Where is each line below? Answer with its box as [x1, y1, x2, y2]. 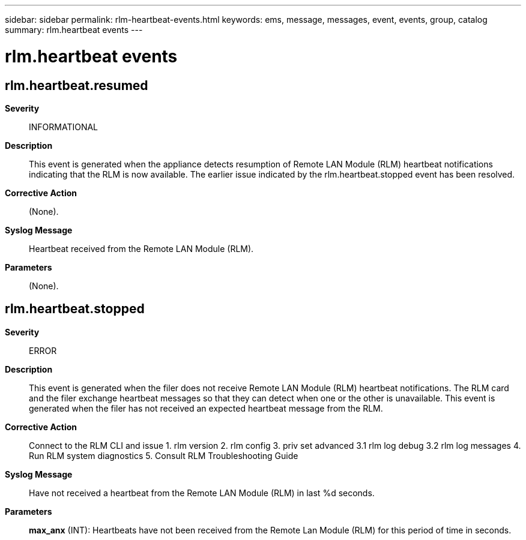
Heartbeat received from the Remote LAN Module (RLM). [29, 243, 254, 254]
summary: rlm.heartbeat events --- [5, 25, 143, 35]
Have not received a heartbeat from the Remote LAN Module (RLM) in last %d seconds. [29, 487, 375, 498]
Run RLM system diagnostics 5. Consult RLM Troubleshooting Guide [29, 450, 298, 461]
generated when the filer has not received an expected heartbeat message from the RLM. [29, 403, 383, 413]
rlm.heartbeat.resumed [5, 77, 148, 93]
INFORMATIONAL [29, 121, 98, 132]
